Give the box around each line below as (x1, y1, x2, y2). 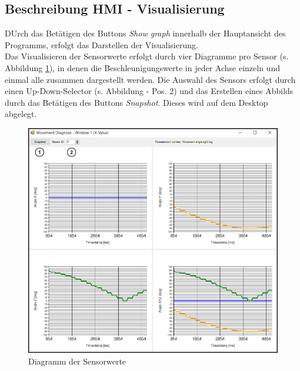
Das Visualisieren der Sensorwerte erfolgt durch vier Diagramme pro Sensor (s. (5, 50, 289, 62)
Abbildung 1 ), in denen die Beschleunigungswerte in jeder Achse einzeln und (5, 61, 280, 73)
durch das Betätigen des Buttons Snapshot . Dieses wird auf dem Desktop (5, 96, 268, 108)
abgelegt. (5, 108, 37, 120)
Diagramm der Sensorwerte (28, 355, 126, 367)
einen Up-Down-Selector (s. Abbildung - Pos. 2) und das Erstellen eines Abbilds (5, 85, 294, 97)
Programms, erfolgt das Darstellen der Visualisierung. (5, 38, 198, 51)
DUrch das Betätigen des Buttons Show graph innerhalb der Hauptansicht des (5, 27, 286, 39)
